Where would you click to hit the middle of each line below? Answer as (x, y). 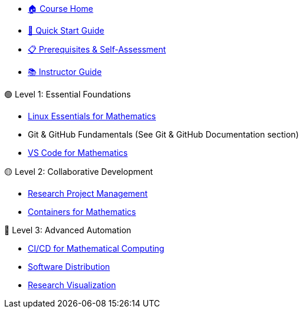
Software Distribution (69, 267)
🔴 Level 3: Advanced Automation (68, 230)
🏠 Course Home (61, 9)
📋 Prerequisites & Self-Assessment (97, 49)
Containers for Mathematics (82, 212)
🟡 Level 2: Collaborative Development (79, 172)
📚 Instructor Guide (65, 72)
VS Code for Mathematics (78, 153)
